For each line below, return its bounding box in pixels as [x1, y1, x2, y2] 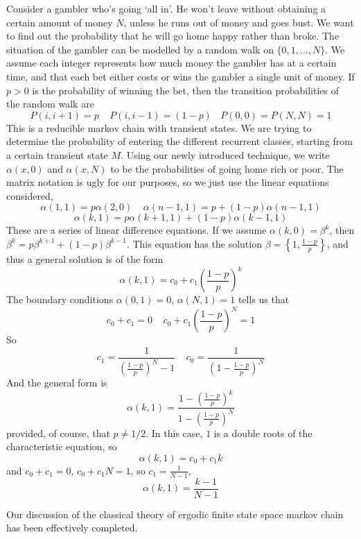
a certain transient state [6, 147, 108, 162]
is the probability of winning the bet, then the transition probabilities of [32, 83, 339, 97]
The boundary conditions [6, 292, 114, 306]
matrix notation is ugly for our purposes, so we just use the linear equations [6, 175, 329, 189]
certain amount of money [6, 15, 113, 29]
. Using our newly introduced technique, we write [121, 147, 330, 162]
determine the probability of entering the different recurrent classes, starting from [6, 134, 353, 148]
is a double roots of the [213, 425, 312, 440]
